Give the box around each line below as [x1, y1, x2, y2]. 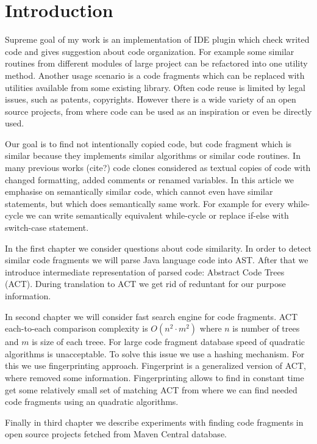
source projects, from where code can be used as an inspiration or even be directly [5, 104, 312, 117]
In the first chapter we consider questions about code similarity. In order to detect [5, 241, 312, 254]
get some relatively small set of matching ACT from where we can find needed [5, 383, 297, 396]
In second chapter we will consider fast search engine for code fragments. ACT [5, 310, 298, 322]
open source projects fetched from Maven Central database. [5, 428, 227, 440]
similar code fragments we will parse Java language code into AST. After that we [5, 253, 308, 266]
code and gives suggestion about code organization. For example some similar [5, 45, 294, 57]
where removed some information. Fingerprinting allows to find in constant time [5, 371, 304, 384]
